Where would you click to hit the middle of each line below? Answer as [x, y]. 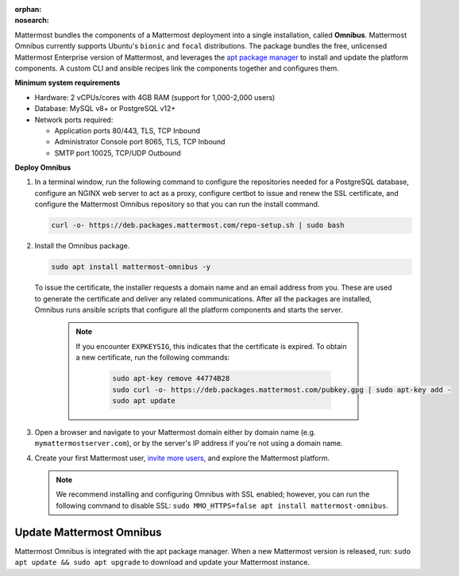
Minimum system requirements [67, 83]
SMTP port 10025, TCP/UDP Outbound [118, 153]
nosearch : [32, 21]
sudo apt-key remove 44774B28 [171, 378]
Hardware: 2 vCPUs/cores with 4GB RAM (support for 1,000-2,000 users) [155, 97]
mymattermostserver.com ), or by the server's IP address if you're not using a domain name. [189, 444]
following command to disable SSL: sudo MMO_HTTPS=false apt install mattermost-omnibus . [222, 505]
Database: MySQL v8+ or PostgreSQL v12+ [105, 109]
